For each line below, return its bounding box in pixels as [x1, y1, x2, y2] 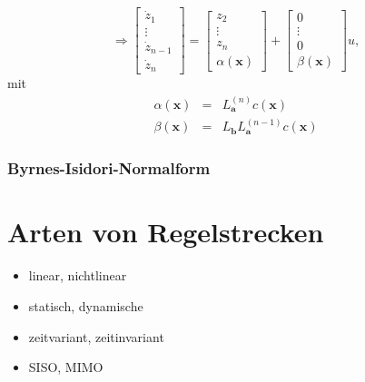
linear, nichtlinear [28, 266, 127, 285]
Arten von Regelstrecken [7, 213, 324, 250]
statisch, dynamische [28, 296, 143, 315]
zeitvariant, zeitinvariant [28, 327, 164, 346]
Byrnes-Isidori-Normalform [7, 157, 211, 180]
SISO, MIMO [28, 358, 104, 377]
